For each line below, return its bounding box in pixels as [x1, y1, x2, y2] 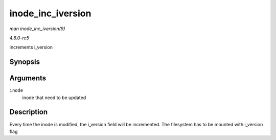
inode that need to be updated [22, 95, 86, 101]
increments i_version [9, 44, 53, 51]
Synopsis [9, 58, 40, 66]
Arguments [9, 74, 47, 83]
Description [9, 108, 48, 116]
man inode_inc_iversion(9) [9, 26, 65, 32]
